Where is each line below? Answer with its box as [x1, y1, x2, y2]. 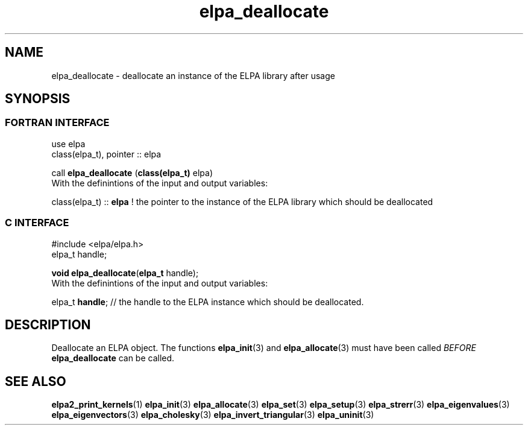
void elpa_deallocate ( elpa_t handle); [51, 267, 199, 278]
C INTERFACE [5, 217, 69, 229]
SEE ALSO [5, 373, 66, 389]
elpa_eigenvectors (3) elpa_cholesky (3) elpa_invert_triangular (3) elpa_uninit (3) [51, 409, 374, 420]
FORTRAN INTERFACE [5, 116, 110, 129]
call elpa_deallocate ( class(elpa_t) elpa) [51, 167, 213, 178]
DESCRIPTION [5, 317, 91, 332]
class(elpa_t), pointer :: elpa [51, 148, 162, 159]
